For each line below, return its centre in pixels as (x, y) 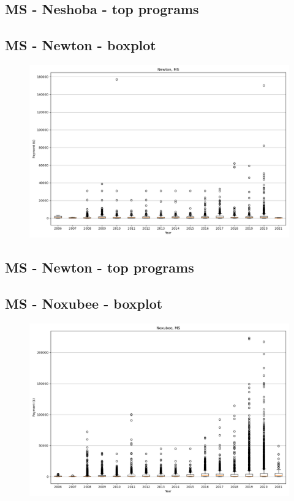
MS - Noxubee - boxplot (84, 303)
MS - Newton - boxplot (81, 45)
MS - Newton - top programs (100, 267)
